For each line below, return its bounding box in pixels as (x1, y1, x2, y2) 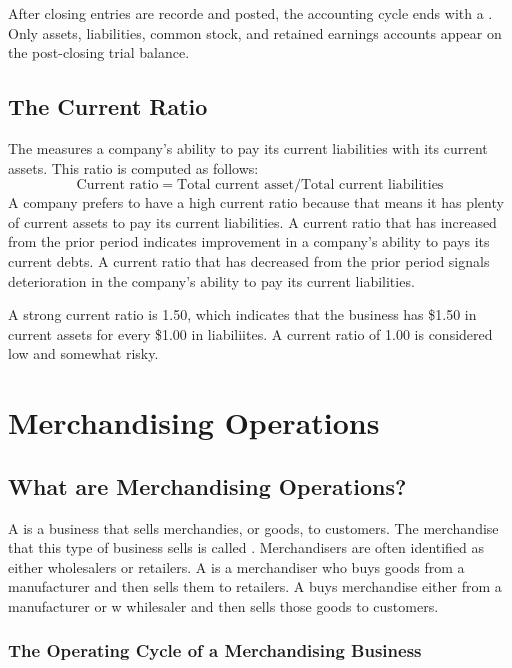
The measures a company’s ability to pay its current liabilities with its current (8, 137, 488, 158)
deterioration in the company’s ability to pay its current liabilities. (8, 270, 415, 291)
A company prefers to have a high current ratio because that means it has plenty (8, 192, 504, 213)
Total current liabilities (300, 178, 444, 193)
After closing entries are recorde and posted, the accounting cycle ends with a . (8, 3, 493, 23)
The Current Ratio (8, 91, 208, 122)
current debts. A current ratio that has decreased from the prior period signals (8, 250, 490, 271)
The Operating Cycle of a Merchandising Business (8, 638, 422, 663)
